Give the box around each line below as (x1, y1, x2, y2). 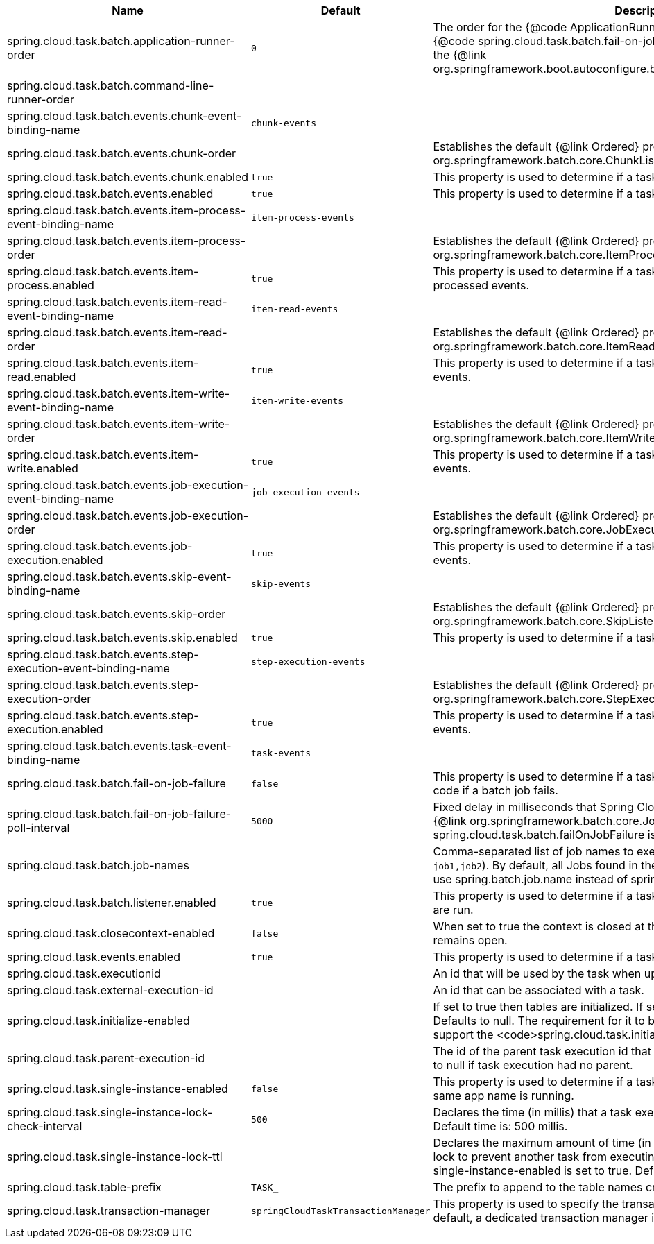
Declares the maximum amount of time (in (433, 1136, 651, 1150)
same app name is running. (433, 1089, 574, 1102)
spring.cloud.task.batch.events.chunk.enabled (7, 170, 249, 184)
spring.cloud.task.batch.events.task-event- (7, 739, 232, 753)
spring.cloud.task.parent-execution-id (7, 1051, 205, 1065)
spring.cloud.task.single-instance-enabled (7, 1082, 228, 1096)
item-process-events (251, 212, 354, 223)
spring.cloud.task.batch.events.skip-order (7, 607, 226, 621)
